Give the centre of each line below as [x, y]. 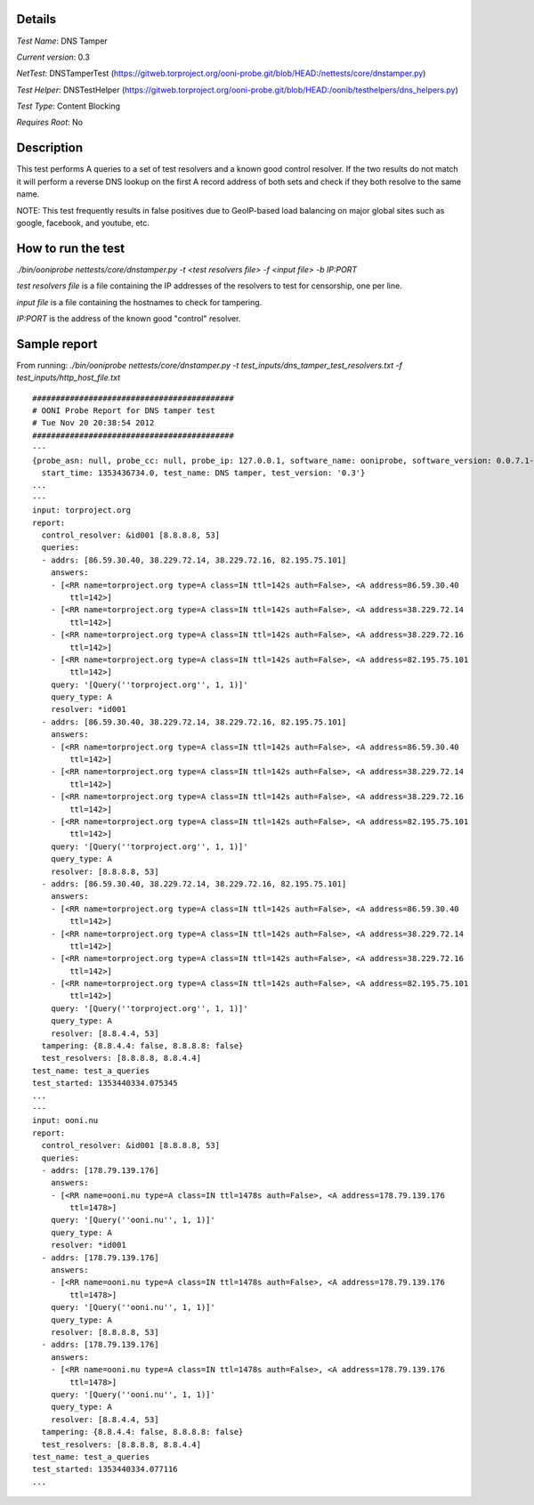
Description [50, 148]
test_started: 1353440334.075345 [105, 1083]
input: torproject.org [82, 510]
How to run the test [70, 248]
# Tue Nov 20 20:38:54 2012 [93, 423]
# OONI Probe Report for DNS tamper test [124, 411]
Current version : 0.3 [53, 57]
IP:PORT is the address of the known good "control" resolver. [129, 319]
